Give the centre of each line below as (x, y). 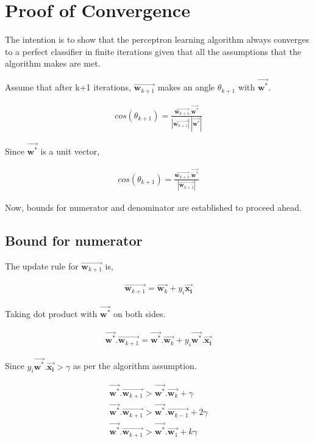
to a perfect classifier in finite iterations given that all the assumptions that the (153, 51)
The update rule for (42, 265)
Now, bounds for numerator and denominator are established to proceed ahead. (153, 207)
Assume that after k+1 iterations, (68, 87)
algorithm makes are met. (53, 63)
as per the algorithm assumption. (135, 366)
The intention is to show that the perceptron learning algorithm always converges (157, 39)
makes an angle (186, 87)
